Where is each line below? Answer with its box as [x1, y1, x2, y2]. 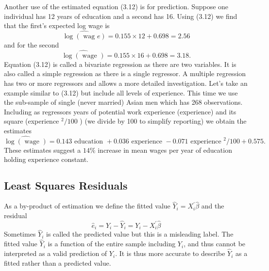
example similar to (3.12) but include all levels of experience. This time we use [4, 87, 238, 97]
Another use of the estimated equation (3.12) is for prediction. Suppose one [4, 1, 229, 11]
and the [201, 201, 224, 211]
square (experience [4, 116, 59, 126]
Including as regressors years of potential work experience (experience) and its [4, 106, 236, 116]
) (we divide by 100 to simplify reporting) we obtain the [80, 116, 247, 126]
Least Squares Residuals [4, 178, 128, 193]
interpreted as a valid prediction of [4, 248, 107, 258]
